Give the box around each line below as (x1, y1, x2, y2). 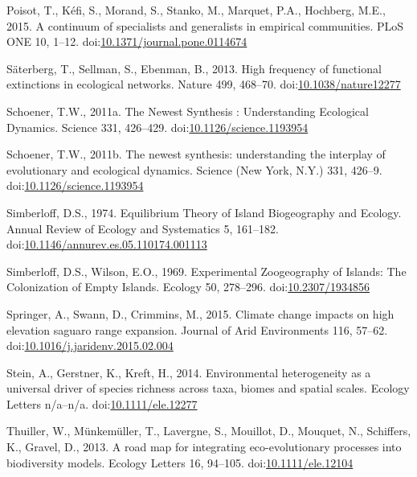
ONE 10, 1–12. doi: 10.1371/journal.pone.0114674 (6, 33, 247, 50)
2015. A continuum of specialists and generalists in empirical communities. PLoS (6, 17, 404, 34)
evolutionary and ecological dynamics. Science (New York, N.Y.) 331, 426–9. (6, 161, 382, 178)
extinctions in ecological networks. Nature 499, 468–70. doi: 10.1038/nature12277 (6, 76, 401, 93)
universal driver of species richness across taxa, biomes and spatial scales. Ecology (6, 380, 410, 397)
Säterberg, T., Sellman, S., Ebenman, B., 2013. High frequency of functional (6, 60, 382, 76)
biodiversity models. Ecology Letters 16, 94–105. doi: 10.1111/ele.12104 (6, 454, 354, 471)
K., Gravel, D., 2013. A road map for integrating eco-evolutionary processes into (6, 438, 402, 455)
